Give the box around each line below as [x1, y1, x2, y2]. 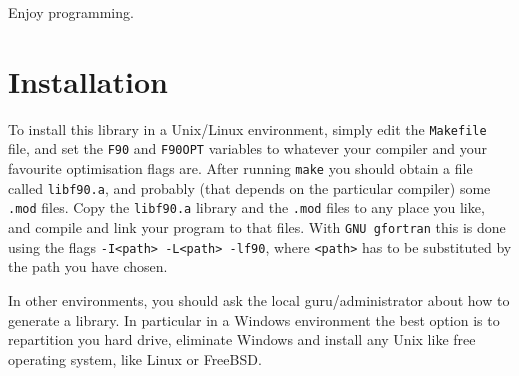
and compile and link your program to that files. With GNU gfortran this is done [8, 217, 506, 237]
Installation [8, 60, 168, 101]
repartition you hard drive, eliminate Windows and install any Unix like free [8, 329, 476, 350]
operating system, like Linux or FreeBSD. [8, 348, 262, 369]
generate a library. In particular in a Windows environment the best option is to [8, 309, 500, 330]
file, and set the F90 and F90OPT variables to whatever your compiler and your [8, 138, 487, 159]
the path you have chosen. [8, 256, 168, 277]
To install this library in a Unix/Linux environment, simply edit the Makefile [8, 118, 487, 139]
